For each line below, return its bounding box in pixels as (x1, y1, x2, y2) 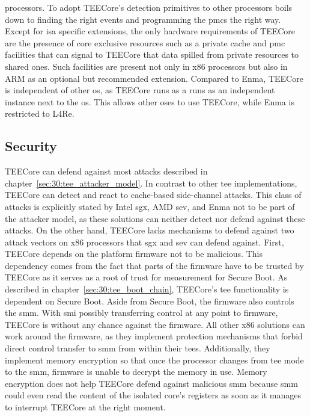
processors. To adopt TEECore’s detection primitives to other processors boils (5, 1, 293, 13)
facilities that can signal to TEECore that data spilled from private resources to (5, 48, 299, 61)
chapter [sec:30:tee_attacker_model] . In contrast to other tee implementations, (5, 176, 297, 189)
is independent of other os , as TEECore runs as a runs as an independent (5, 84, 275, 96)
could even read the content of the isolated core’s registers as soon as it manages (5, 389, 302, 401)
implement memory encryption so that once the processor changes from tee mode (5, 353, 304, 366)
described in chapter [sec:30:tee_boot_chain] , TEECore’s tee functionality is (5, 283, 289, 295)
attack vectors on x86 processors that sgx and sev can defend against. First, (5, 235, 284, 248)
